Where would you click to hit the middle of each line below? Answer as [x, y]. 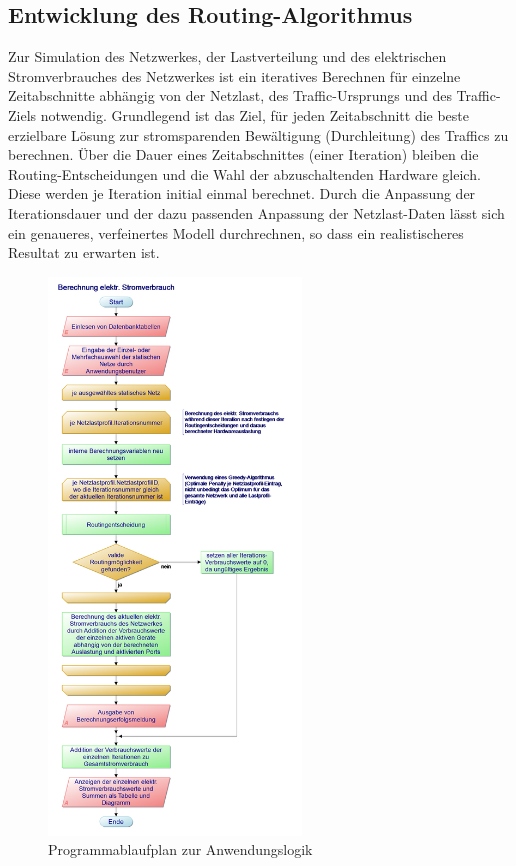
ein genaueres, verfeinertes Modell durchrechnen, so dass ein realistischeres [236, 232]
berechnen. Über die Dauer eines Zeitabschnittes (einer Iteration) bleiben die [243, 154]
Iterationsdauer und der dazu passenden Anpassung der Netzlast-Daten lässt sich [256, 212]
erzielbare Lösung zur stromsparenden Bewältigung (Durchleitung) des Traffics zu [258, 134]
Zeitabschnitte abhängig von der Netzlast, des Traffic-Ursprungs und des [230, 95]
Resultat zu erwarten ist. [84, 252]
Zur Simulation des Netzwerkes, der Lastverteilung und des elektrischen [227, 56]
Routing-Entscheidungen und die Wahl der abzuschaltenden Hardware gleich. [244, 173]
